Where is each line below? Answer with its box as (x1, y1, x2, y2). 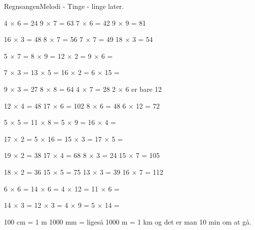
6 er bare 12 (125, 83, 162, 94)
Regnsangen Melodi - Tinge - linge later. (4, 1, 124, 11)
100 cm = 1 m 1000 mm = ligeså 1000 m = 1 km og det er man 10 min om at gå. (4, 216, 252, 227)
